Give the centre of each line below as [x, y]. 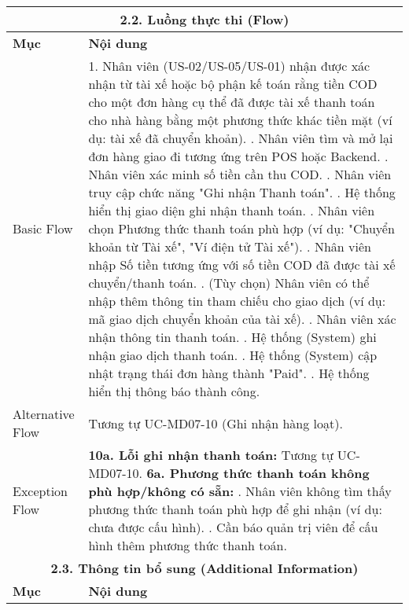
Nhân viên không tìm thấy [319, 491]
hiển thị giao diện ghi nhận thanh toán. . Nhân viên [232, 210]
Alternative [44, 414]
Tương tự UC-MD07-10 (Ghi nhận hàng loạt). [216, 423]
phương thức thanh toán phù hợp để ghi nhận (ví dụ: [235, 509]
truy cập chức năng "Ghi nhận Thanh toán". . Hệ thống [242, 192]
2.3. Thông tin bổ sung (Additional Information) [204, 568]
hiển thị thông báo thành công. [174, 391]
